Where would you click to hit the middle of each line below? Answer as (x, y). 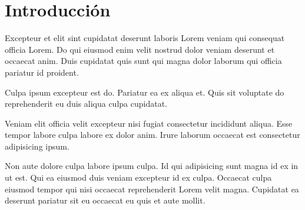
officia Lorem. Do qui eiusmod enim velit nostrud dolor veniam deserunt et (140, 49)
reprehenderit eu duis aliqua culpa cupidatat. (86, 104)
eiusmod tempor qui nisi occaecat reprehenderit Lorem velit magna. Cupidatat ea (152, 189)
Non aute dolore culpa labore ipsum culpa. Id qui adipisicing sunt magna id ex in (152, 166)
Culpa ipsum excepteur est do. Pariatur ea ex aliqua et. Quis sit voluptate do (145, 92)
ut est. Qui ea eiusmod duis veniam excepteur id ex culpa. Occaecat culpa (138, 177)
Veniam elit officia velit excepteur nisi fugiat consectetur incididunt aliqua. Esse (149, 123)
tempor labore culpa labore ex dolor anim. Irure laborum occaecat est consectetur (152, 135)
